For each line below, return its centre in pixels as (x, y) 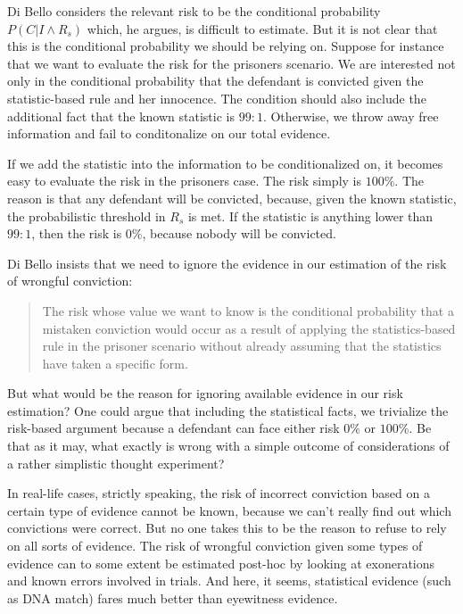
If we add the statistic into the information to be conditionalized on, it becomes (225, 163)
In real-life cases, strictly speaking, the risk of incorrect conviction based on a (219, 493)
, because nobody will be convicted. (239, 233)
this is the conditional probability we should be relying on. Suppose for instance (226, 46)
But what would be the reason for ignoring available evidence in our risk (205, 393)
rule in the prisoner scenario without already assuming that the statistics (242, 346)
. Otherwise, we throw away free (351, 116)
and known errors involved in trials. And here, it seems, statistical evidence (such (229, 581)
